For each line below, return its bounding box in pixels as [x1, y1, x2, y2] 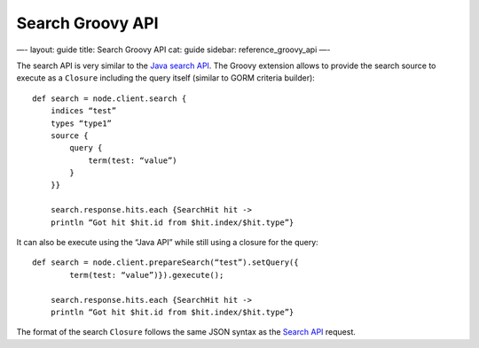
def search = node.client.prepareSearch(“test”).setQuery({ [32, 258, 299, 267]
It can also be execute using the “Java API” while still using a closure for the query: [16, 237, 318, 248]
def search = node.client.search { [32, 93, 187, 104]
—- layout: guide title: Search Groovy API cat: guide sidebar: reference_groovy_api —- [16, 44, 331, 55]
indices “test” [50, 106, 117, 116]
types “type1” [50, 118, 113, 128]
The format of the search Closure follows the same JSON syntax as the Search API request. [16, 327, 357, 337]
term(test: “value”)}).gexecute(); [69, 270, 224, 280]
